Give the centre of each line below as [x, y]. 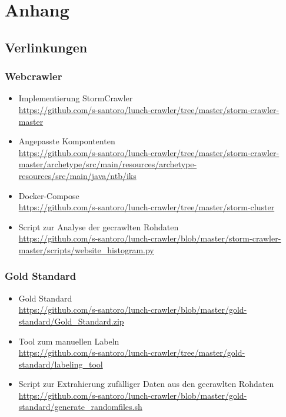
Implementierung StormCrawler [76, 98]
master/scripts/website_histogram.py [86, 249]
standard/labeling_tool [61, 364]
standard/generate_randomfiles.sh [80, 407]
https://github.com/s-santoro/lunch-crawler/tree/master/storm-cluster [147, 207]
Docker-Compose [49, 195]
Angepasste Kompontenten [67, 141]
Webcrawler [34, 76]
